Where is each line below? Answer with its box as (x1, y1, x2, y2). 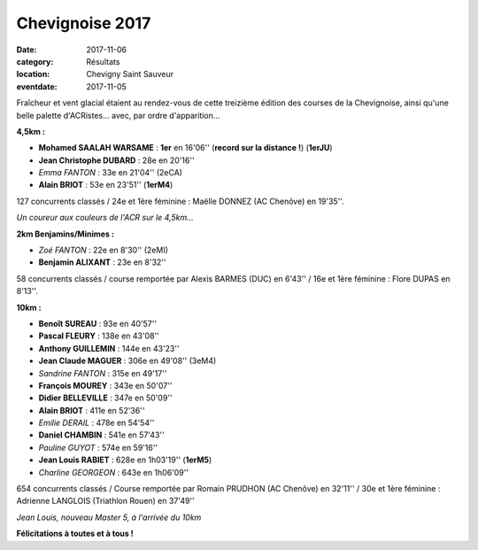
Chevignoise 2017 (16, 13, 151, 33)
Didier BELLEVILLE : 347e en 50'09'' (38, 392, 173, 403)
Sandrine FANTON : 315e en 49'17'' (38, 368, 167, 378)
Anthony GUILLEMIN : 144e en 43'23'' (38, 343, 181, 353)
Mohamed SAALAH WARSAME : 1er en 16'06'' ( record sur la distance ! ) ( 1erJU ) (38, 143, 333, 153)
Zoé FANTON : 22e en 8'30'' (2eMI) (38, 244, 168, 256)
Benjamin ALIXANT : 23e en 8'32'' (38, 257, 166, 267)
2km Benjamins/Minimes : (16, 229, 115, 239)
